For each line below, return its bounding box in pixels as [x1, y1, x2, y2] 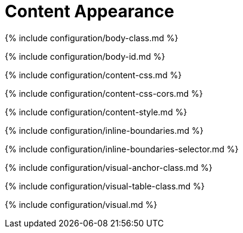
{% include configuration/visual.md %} [5, 199, 158, 210]
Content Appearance [5, 1, 174, 22]
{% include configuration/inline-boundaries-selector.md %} [5, 143, 239, 154]
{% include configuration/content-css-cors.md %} [5, 88, 203, 99]
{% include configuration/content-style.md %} [5, 106, 187, 117]
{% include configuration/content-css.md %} [5, 69, 182, 80]
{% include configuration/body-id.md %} [5, 51, 165, 62]
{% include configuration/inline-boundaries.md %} [5, 125, 204, 136]
